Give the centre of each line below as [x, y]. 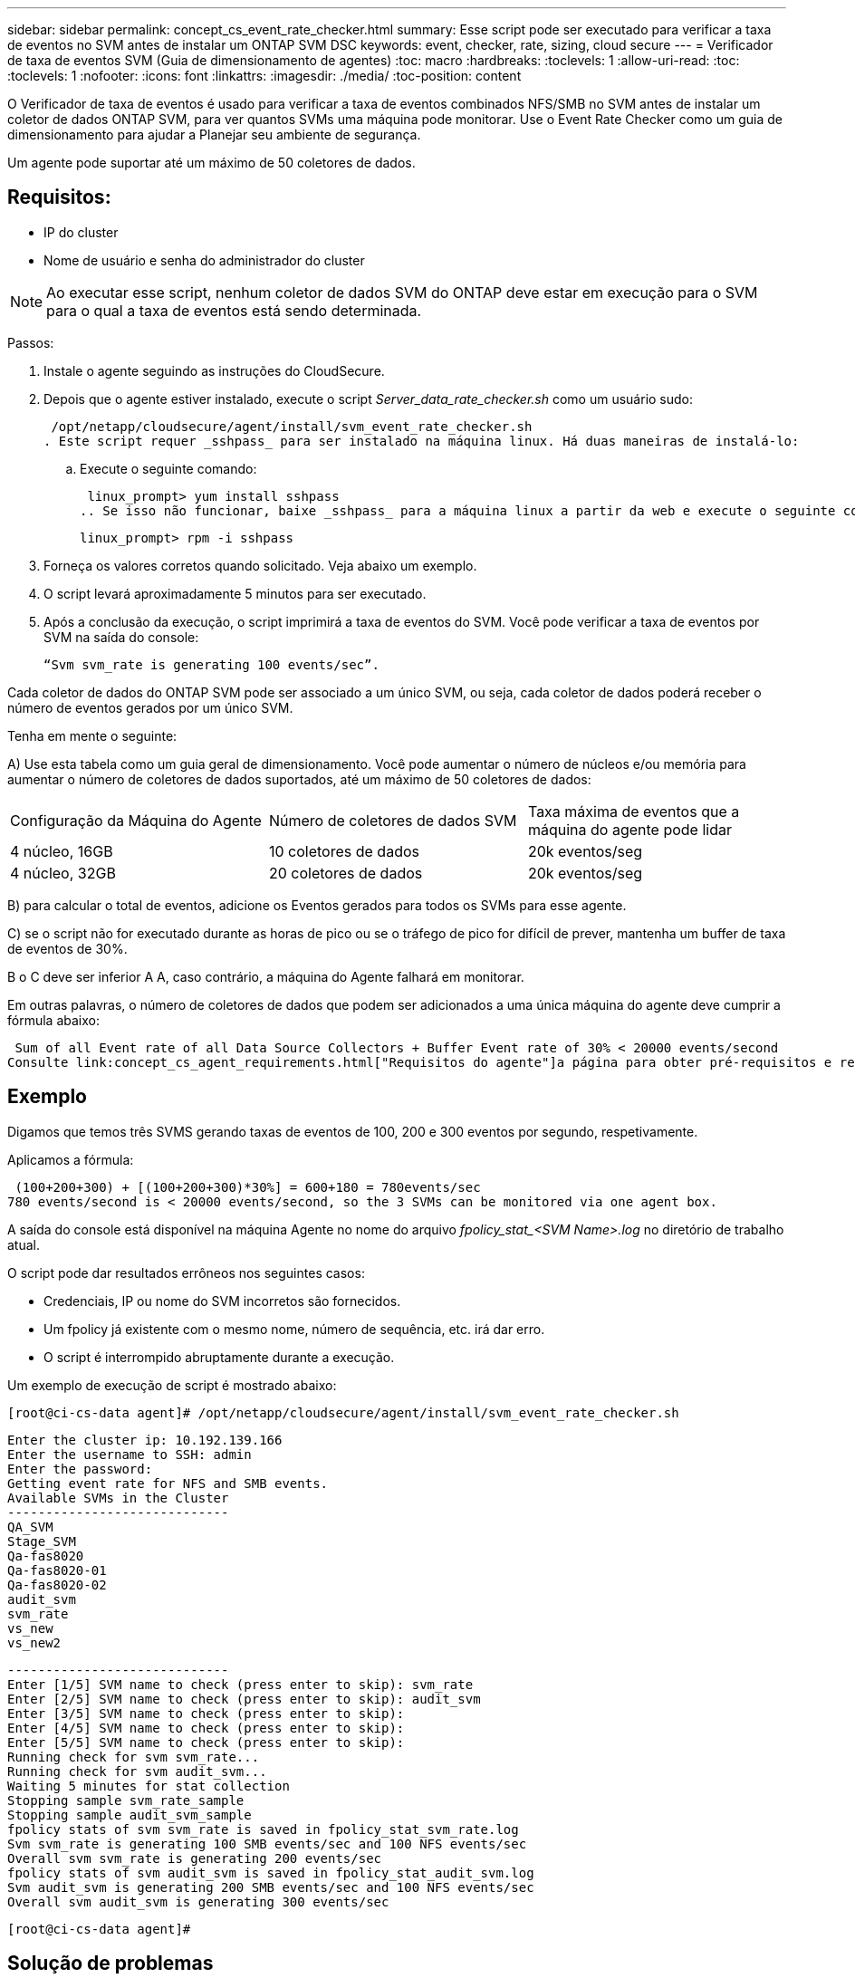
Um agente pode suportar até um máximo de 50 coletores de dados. [211, 163]
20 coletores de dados [346, 873]
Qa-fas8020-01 [57, 1570]
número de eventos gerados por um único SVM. [150, 707]
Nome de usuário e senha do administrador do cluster [204, 260]
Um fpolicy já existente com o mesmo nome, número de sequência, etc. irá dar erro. [294, 1329]
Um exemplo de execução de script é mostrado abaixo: [172, 1385]
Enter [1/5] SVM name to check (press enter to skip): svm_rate [240, 1684]
